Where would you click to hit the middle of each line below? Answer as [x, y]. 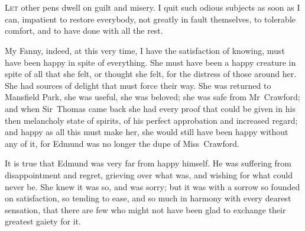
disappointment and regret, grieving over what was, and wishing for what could [149, 174]
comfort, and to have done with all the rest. [84, 31]
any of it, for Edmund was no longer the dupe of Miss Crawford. [122, 143]
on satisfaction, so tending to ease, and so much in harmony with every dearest [148, 198]
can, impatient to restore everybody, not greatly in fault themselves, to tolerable [150, 19]
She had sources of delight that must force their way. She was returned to [138, 85]
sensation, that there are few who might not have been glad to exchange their [145, 209]
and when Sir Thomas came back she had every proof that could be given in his [150, 108]
